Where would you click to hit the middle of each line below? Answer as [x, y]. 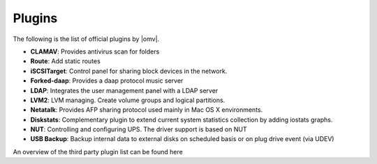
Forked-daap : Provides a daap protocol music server [107, 81]
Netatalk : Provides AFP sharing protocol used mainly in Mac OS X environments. [147, 110]
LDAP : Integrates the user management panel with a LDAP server [124, 90]
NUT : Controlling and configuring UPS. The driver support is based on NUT [139, 129]
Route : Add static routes [65, 61]
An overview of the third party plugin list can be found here [98, 151]
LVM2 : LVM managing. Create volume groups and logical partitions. [128, 100]
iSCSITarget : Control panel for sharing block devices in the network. [129, 71]
